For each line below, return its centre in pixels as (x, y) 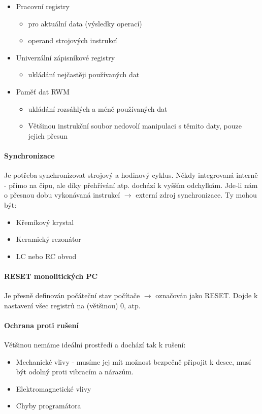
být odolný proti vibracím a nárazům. (75, 372)
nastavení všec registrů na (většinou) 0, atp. (72, 305)
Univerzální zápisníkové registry (65, 57)
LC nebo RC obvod (46, 256)
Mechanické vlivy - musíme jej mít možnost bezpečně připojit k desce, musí (134, 361)
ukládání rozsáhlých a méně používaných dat (98, 108)
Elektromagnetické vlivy (54, 388)
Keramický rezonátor (48, 239)
